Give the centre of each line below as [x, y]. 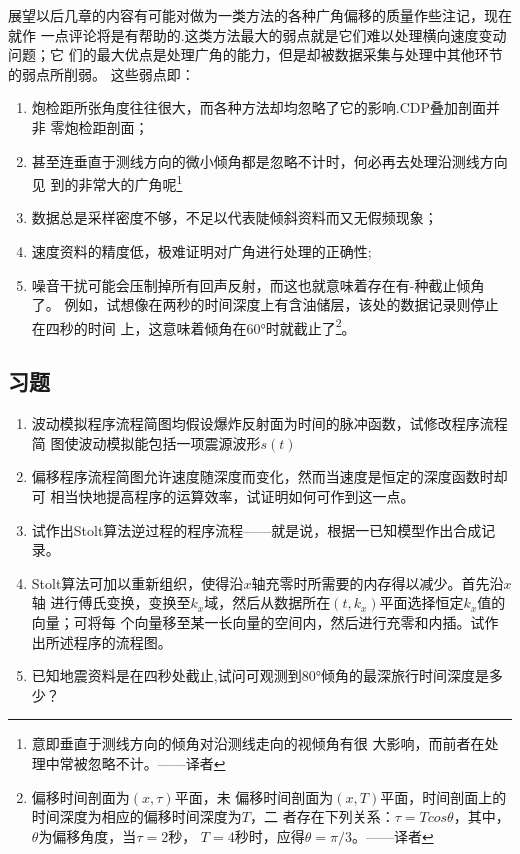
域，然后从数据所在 [267, 602]
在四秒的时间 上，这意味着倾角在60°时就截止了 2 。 [193, 326]
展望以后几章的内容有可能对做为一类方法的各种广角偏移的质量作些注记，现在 [260, 15]
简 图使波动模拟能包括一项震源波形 [146, 442]
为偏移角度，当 [87, 835]
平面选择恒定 [421, 602]
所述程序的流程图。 [108, 641]
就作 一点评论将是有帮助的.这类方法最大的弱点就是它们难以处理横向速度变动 [257, 34]
